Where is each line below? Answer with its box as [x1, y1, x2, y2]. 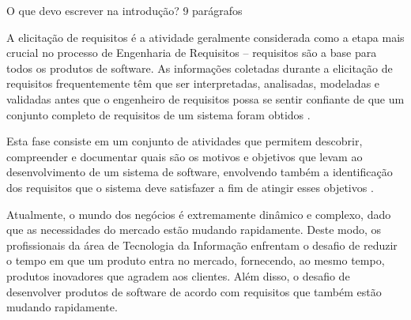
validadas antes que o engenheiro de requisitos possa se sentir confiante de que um [6, 90, 405, 107]
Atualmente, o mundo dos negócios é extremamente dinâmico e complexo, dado [6, 205, 391, 222]
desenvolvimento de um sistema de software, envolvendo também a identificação [6, 164, 393, 180]
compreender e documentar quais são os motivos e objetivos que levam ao [6, 148, 363, 164]
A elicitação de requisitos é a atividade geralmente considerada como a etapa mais [6, 28, 405, 45]
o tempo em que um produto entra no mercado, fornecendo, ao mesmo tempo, [6, 252, 385, 269]
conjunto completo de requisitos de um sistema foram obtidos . [6, 106, 311, 122]
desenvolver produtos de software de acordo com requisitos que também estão [6, 283, 382, 299]
